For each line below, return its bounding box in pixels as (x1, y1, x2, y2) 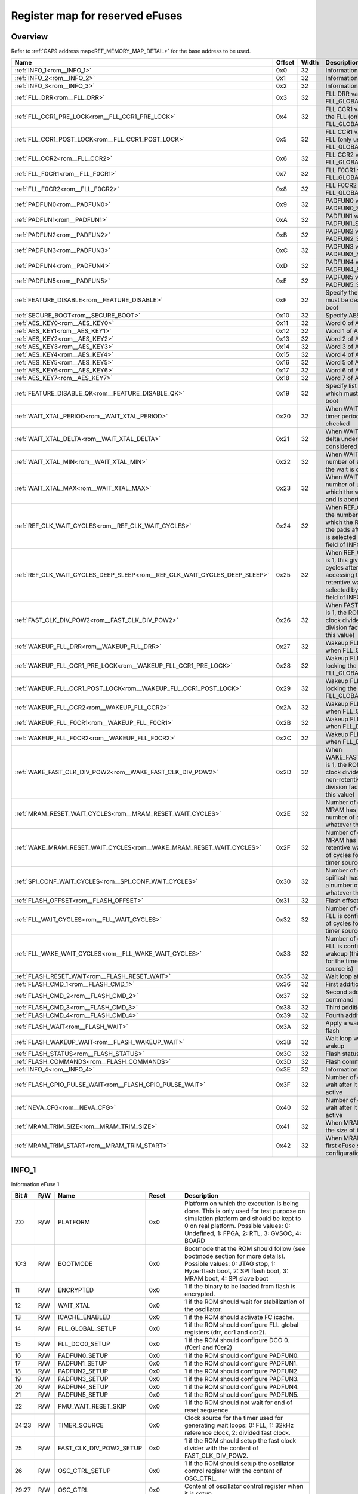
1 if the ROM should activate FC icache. (184, 1313, 295, 1321)
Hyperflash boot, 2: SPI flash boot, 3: (184, 1267, 289, 1275)
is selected (325, 533, 356, 541)
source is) (325, 965, 354, 973)
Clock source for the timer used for (184, 1414, 283, 1422)
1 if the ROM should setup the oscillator (184, 1459, 295, 1468)
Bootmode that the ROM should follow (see (184, 1245, 305, 1253)
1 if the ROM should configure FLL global (184, 1321, 299, 1329)
